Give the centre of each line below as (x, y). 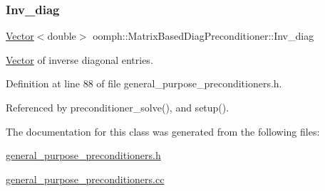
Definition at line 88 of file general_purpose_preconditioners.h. (144, 83)
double (62, 36)
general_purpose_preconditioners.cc (85, 179)
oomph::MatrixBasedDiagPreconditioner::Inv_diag (203, 36)
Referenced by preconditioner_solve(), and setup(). (118, 107)
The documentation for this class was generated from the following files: (163, 131)
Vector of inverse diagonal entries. (79, 59)
